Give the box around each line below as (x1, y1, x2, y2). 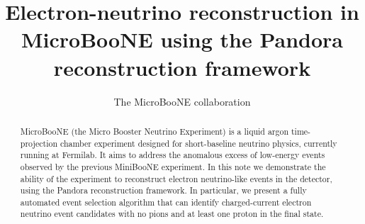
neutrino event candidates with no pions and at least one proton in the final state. (20, 208, 324, 220)
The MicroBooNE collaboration (113, 94, 251, 108)
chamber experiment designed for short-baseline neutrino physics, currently (60, 137, 337, 149)
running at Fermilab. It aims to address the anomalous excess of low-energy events (20, 149, 325, 161)
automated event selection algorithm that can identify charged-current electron (20, 196, 312, 208)
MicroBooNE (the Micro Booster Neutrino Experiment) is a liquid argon (20, 125, 289, 137)
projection (20, 137, 58, 149)
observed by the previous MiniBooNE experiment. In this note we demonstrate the (20, 160, 326, 172)
